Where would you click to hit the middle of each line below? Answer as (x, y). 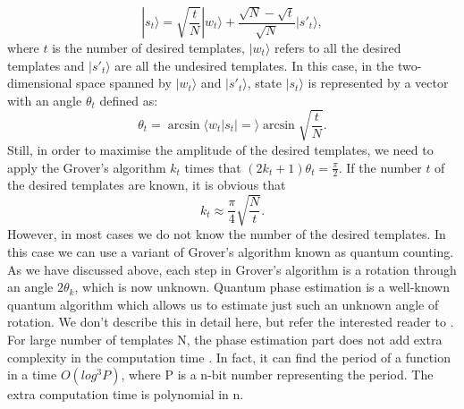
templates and (46, 65)
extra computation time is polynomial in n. (126, 394)
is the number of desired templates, (148, 47)
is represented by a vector (378, 83)
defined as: (129, 100)
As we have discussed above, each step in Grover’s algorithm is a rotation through (232, 269)
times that (213, 167)
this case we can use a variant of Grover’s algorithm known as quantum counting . (231, 252)
